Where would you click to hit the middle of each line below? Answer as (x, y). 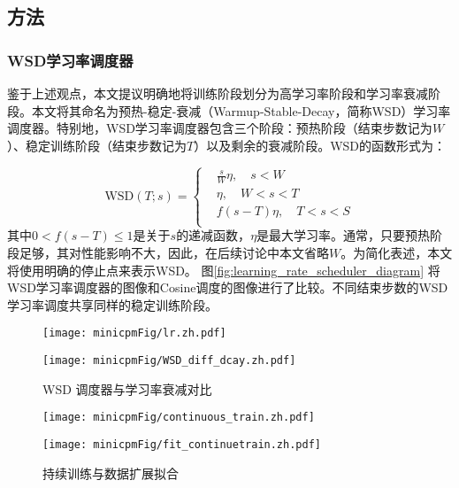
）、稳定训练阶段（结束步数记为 (97, 145)
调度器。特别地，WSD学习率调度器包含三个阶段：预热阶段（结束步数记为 (220, 128)
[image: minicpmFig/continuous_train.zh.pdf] (179, 418)
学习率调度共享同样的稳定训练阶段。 (112, 304)
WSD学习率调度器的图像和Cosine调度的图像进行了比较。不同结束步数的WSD (228, 287)
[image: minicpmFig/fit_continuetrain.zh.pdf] (182, 444)
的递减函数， (214, 235)
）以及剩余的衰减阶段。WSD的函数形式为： (320, 145)
